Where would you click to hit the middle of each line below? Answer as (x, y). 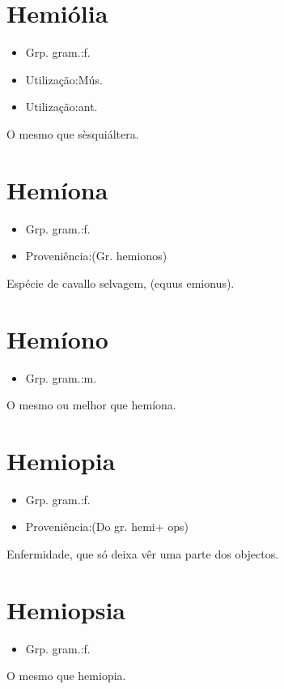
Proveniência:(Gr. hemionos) (96, 256)
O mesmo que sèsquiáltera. (73, 133)
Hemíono (57, 338)
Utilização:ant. (61, 107)
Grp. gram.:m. (61, 377)
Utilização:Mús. (64, 79)
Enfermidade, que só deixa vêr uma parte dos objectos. (143, 554)
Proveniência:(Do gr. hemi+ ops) (107, 526)
